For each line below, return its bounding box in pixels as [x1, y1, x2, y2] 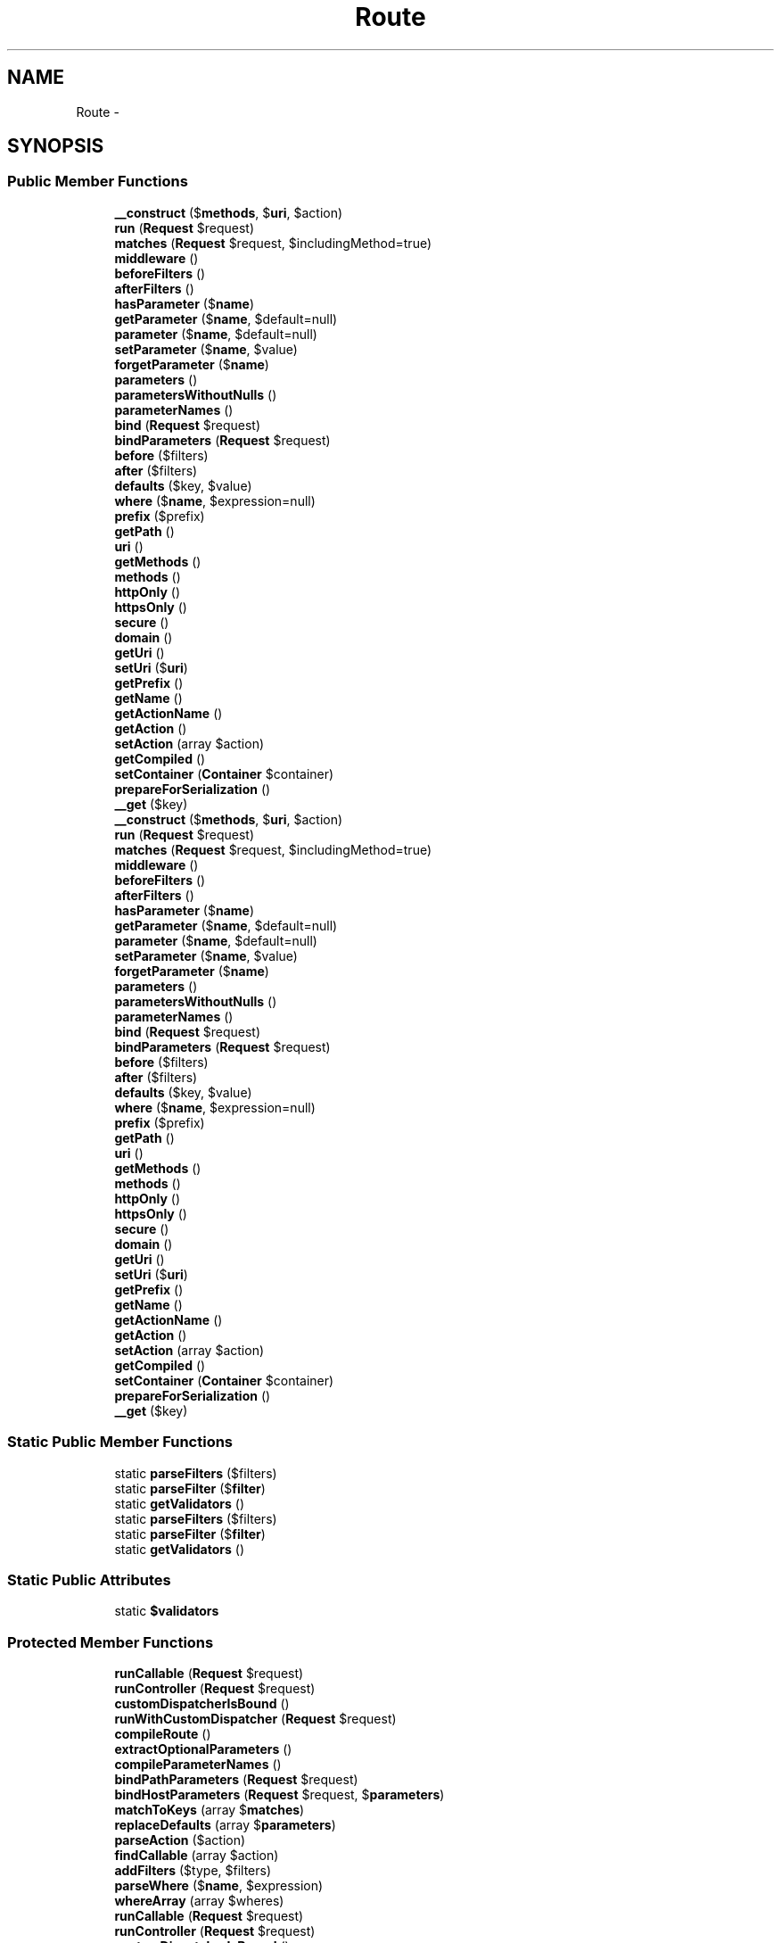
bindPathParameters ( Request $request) [114, 1772, 358, 1788]
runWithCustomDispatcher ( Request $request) [114, 1711, 397, 1727]
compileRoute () [114, 1726, 211, 1742]
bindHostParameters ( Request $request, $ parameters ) [114, 1787, 445, 1803]
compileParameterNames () [114, 1757, 282, 1773]
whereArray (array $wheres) [114, 1893, 284, 1909]
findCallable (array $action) [114, 1848, 279, 1864]
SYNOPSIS [7, 135, 104, 158]
